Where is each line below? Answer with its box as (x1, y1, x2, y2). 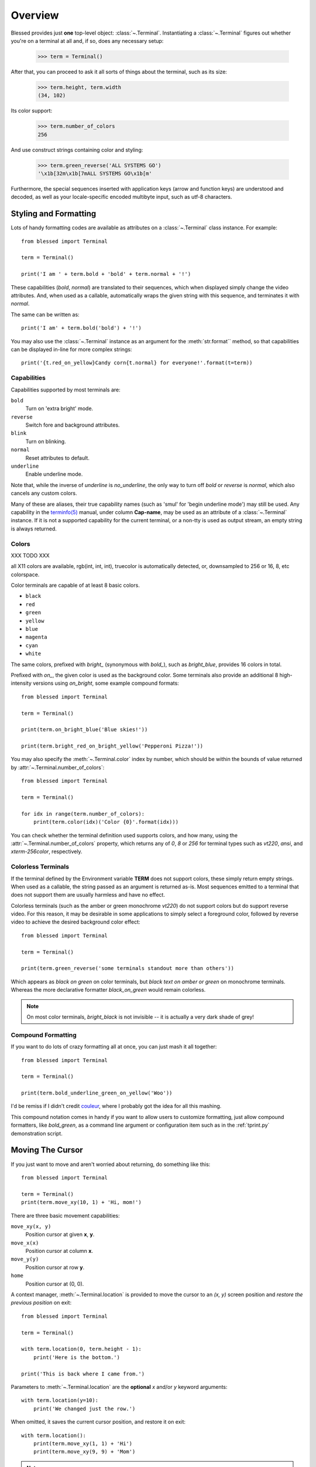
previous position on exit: (11, 1299, 72, 1306)
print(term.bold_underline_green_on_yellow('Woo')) (21, 1090, 173, 1097)
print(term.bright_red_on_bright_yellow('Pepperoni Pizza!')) (21, 743, 204, 749)
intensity (11, 680, 32, 687)
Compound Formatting (11, 1030, 77, 1039)
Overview (11, 9, 59, 22)
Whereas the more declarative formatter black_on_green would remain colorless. (11, 986, 206, 993)
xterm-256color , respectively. (11, 848, 83, 855)
